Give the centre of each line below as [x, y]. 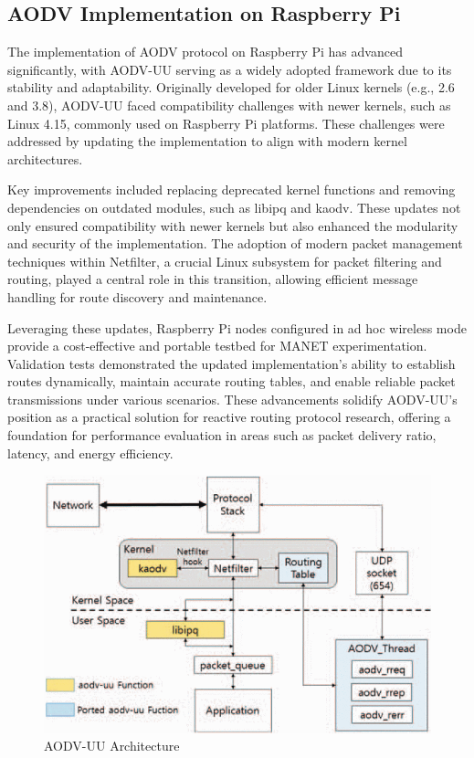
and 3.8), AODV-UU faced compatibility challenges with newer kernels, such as [229, 105]
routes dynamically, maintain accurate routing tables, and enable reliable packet [232, 381]
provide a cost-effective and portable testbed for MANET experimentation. [217, 346]
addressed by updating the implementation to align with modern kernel [207, 141]
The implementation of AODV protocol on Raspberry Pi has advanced [205, 52]
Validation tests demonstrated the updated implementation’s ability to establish [232, 363]
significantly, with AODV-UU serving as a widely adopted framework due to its [230, 69]
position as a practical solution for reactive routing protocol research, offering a [229, 417]
